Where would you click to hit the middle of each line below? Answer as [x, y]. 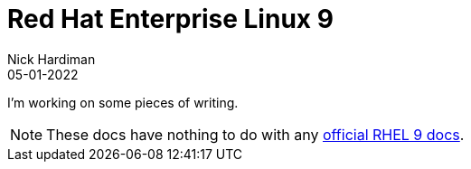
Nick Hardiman [52, 59]
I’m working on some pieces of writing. [123, 102]
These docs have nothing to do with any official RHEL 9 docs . [255, 134]
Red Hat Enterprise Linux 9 [170, 19]
